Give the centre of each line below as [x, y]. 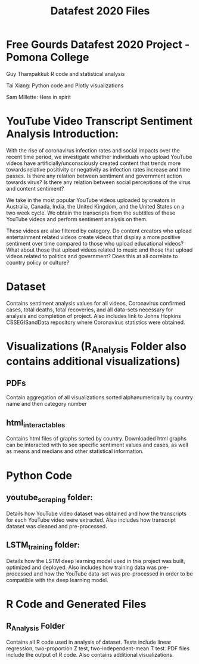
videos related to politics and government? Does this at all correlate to [92, 256]
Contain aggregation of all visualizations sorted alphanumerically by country [100, 397]
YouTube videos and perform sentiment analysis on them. [77, 219]
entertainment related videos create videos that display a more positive [93, 237]
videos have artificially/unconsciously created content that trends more [94, 163]
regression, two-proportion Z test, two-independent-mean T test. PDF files [98, 648]
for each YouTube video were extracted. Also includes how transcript [91, 520]
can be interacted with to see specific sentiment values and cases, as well [97, 445]
